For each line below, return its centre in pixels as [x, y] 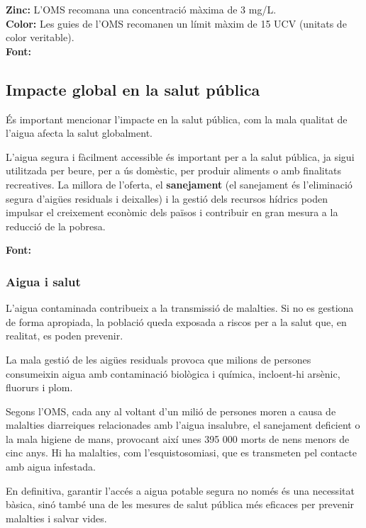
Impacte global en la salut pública [133, 89]
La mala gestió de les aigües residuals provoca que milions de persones [159, 359]
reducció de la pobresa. [56, 226]
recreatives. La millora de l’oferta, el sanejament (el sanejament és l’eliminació [179, 184]
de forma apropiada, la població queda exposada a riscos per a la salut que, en [176, 321]
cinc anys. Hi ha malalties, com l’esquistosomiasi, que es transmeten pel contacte [181, 453]
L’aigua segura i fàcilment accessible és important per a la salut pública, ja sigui [180, 156]
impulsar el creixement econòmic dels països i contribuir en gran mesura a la [172, 212]
